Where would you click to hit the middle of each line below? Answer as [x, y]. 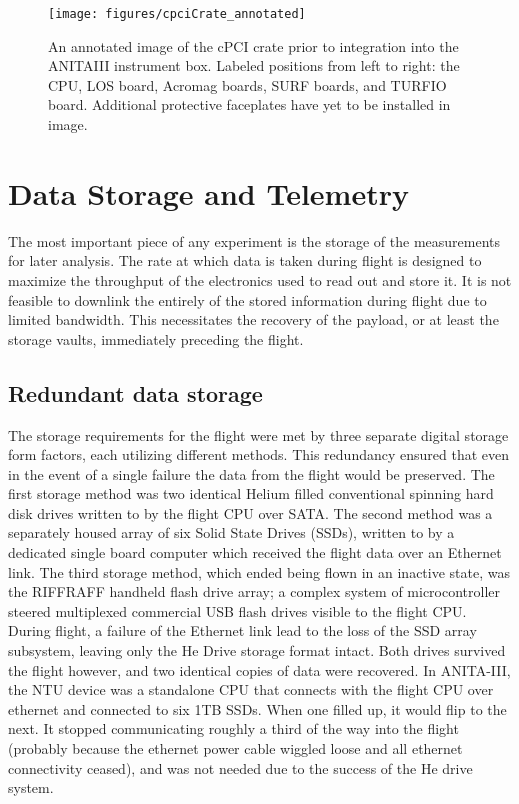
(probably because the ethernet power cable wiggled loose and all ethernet [235, 748]
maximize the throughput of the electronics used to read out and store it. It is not [260, 279]
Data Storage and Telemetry [208, 192]
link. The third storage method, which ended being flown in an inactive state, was [259, 571]
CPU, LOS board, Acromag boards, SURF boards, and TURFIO [247, 84]
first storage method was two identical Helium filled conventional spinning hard [251, 493]
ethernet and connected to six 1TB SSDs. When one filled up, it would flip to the [257, 708]
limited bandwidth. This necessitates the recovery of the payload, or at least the [253, 319]
